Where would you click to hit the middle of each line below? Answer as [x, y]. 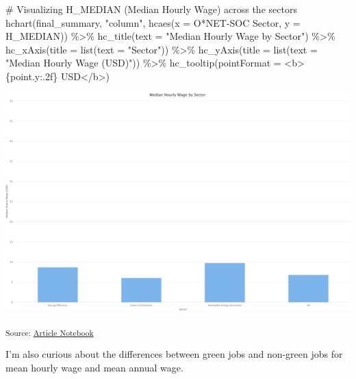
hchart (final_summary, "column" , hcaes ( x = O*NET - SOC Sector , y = [153, 22]
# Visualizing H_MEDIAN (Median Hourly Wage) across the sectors [151, 9]
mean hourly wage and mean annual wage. [94, 367]
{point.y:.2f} [32, 76]
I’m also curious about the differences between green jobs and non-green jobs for [174, 354]
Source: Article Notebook [50, 332]
